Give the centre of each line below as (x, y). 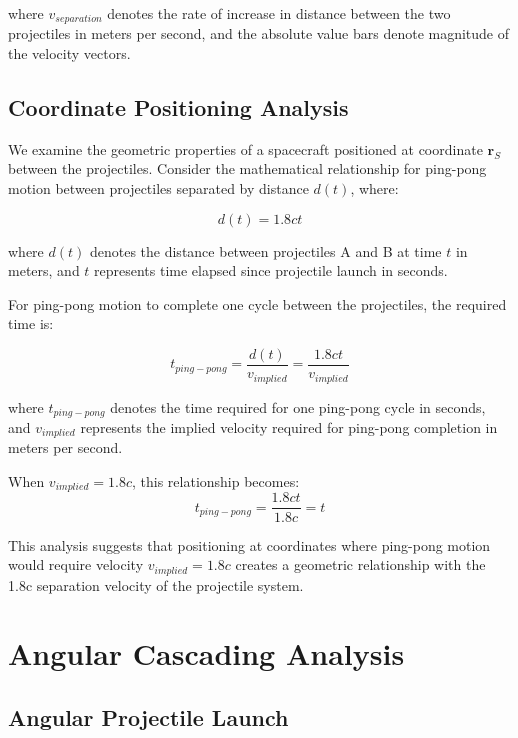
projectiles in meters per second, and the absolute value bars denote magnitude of (259, 33)
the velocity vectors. (69, 53)
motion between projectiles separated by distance (158, 188)
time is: (31, 323)
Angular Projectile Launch (148, 716)
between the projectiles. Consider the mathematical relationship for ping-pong (247, 168)
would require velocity (76, 564)
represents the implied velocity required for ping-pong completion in (289, 426)
